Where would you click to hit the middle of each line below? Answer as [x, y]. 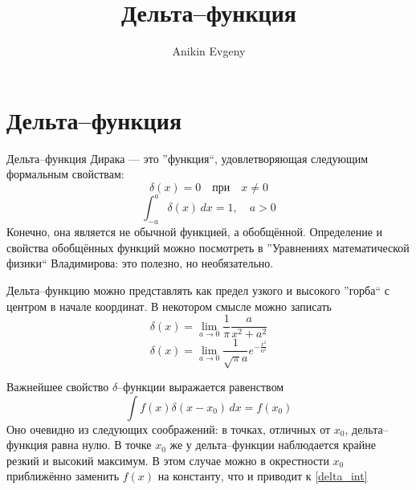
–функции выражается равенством [201, 386]
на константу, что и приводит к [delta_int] [263, 476]
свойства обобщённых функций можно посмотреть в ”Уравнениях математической [208, 247]
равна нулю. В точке [102, 445]
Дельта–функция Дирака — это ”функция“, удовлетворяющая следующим [188, 158]
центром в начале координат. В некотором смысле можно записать [169, 306]
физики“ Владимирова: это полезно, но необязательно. [140, 263]
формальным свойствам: [65, 174]
